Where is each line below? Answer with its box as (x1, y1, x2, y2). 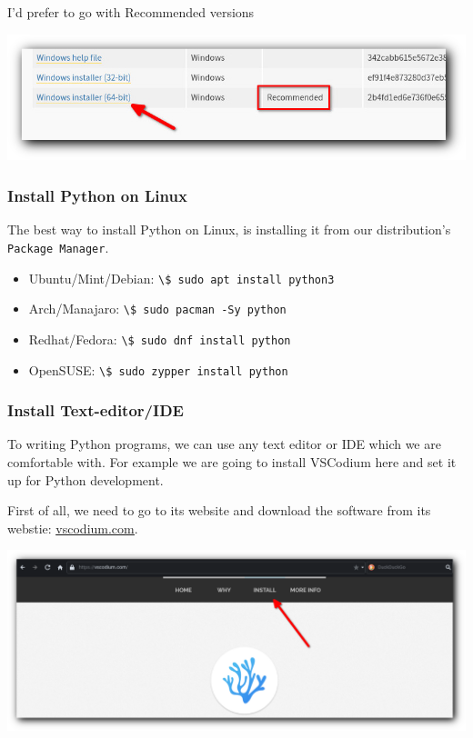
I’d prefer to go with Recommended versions (7, 3, 255, 21)
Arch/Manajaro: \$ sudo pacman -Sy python (28, 299, 287, 318)
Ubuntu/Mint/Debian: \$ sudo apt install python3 (28, 268, 335, 287)
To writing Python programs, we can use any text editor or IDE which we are (7, 434, 441, 454)
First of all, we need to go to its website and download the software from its (7, 501, 431, 520)
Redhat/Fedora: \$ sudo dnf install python (28, 329, 291, 348)
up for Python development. (7, 470, 164, 489)
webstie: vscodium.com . (7, 518, 138, 537)
